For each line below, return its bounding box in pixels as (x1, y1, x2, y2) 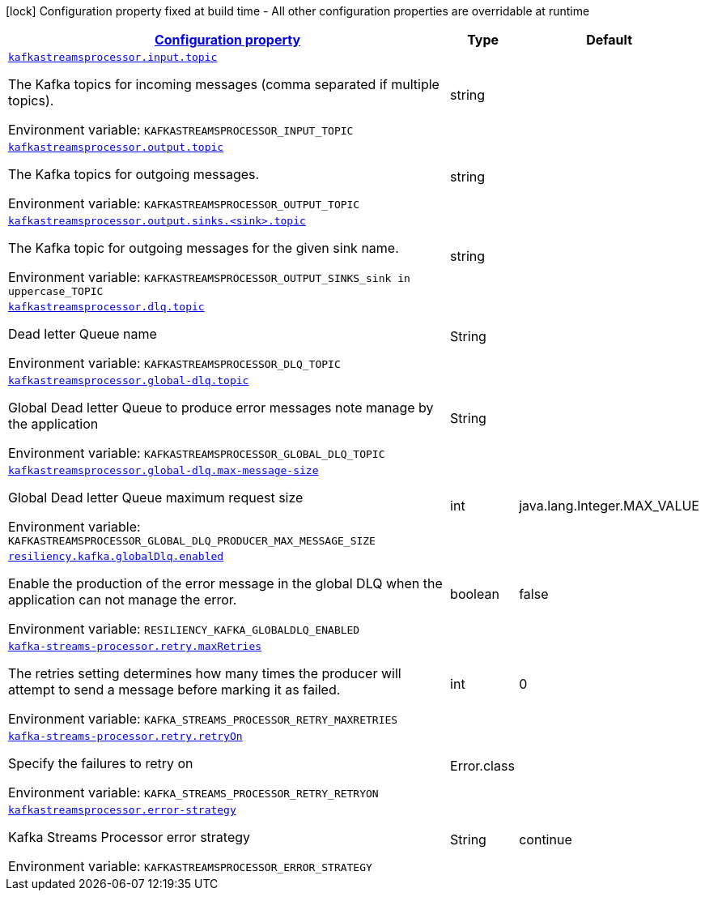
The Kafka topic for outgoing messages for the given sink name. (8, 240, 399, 256)
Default (586, 32, 632, 48)
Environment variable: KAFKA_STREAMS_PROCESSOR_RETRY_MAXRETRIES (8, 711, 398, 727)
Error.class (450, 757, 515, 774)
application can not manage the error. (8, 592, 237, 608)
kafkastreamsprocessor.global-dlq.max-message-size (8, 464, 319, 476)
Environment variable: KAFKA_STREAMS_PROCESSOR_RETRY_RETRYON (8, 784, 379, 801)
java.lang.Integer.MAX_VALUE (519, 498, 699, 514)
